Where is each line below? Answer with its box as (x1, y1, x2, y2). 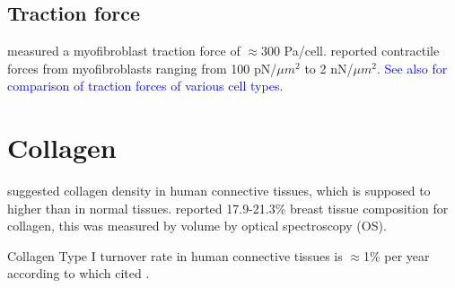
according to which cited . (7, 264, 150, 283)
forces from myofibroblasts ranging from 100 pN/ (7, 58, 277, 77)
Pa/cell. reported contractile (284, 41, 440, 60)
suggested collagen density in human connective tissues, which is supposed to (7, 181, 431, 200)
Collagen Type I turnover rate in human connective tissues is (7, 246, 343, 265)
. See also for (376, 58, 448, 77)
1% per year (363, 246, 430, 265)
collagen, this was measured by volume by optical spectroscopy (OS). (7, 216, 387, 235)
